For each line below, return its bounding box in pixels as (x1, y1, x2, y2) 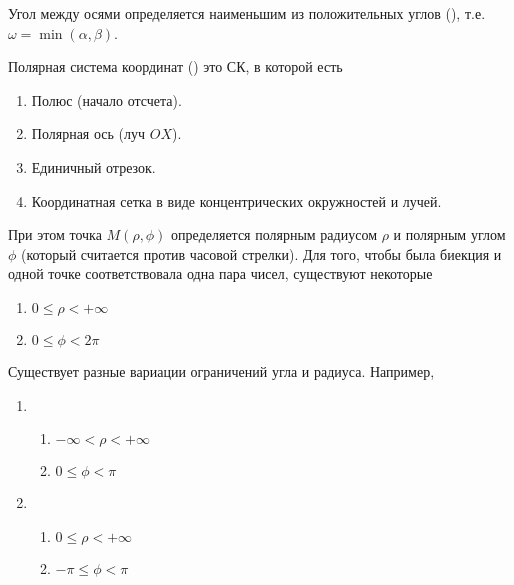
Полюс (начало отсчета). (31, 89, 182, 110)
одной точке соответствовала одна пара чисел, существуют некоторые (8, 263, 433, 284)
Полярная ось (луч (31, 123, 146, 144)
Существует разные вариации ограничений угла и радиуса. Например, (8, 360, 435, 381)
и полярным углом (393, 224, 506, 245)
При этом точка (8, 224, 102, 245)
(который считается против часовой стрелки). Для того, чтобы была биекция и (21, 243, 502, 264)
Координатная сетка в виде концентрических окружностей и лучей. (31, 190, 442, 211)
